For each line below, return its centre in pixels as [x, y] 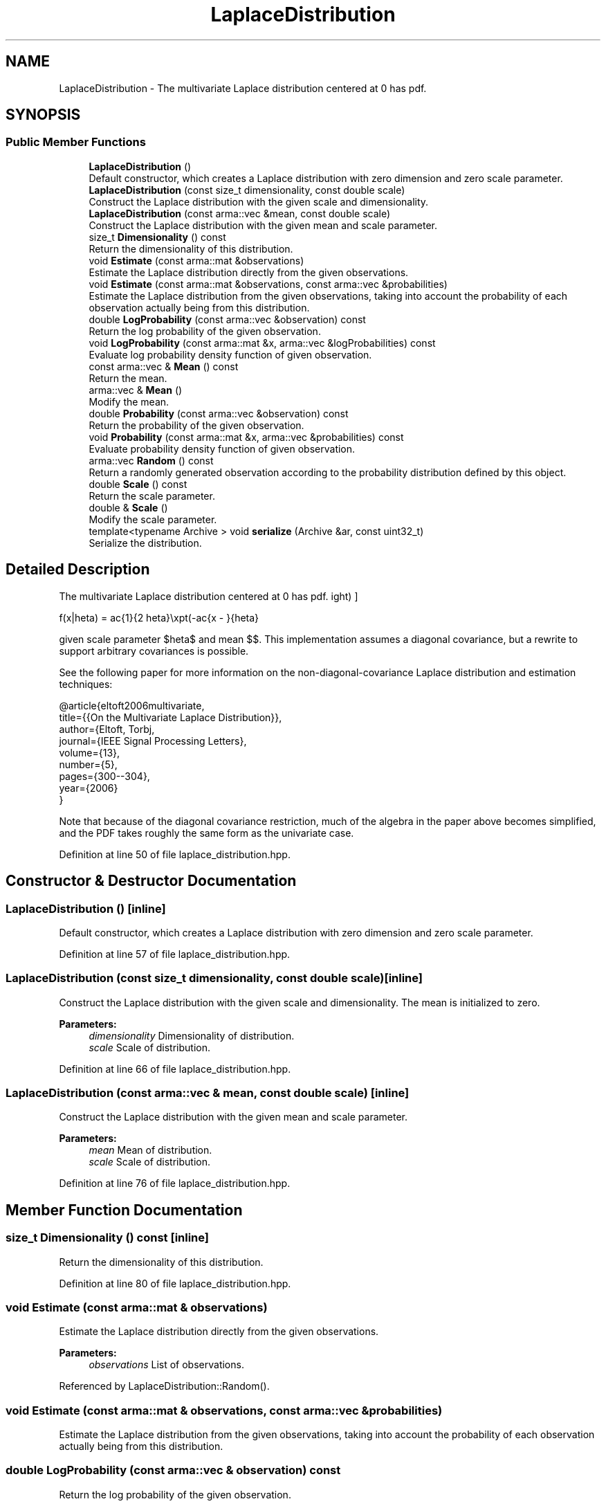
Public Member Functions [76, 142]
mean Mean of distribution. [150, 1150]
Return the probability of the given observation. [196, 425]
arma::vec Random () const [151, 460]
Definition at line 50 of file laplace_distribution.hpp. [175, 854]
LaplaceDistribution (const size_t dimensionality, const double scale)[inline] [214, 978]
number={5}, [88, 764]
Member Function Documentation [124, 1210]
